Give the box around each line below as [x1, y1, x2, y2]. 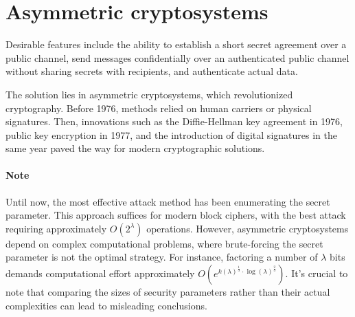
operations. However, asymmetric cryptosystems [146, 221, 349, 235]
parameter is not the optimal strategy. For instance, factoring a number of [5, 250, 318, 264]
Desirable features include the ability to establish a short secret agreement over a [5, 37, 347, 52]
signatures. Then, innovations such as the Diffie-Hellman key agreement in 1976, [5, 114, 343, 129]
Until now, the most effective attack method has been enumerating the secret [5, 194, 330, 208]
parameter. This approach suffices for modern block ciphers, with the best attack [5, 208, 346, 222]
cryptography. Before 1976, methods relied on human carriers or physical [5, 100, 312, 115]
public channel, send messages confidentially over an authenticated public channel [5, 50, 350, 65]
